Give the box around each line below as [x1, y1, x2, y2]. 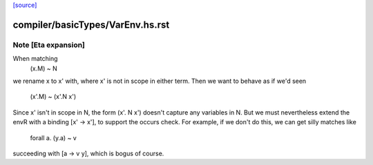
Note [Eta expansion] [12, 40, 86, 50]
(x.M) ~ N [30, 64, 58, 72]
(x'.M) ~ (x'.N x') [30, 93, 76, 101]
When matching [12, 55, 58, 63]
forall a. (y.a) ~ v [30, 133, 77, 142]
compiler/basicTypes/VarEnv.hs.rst [12, 19, 170, 30]
